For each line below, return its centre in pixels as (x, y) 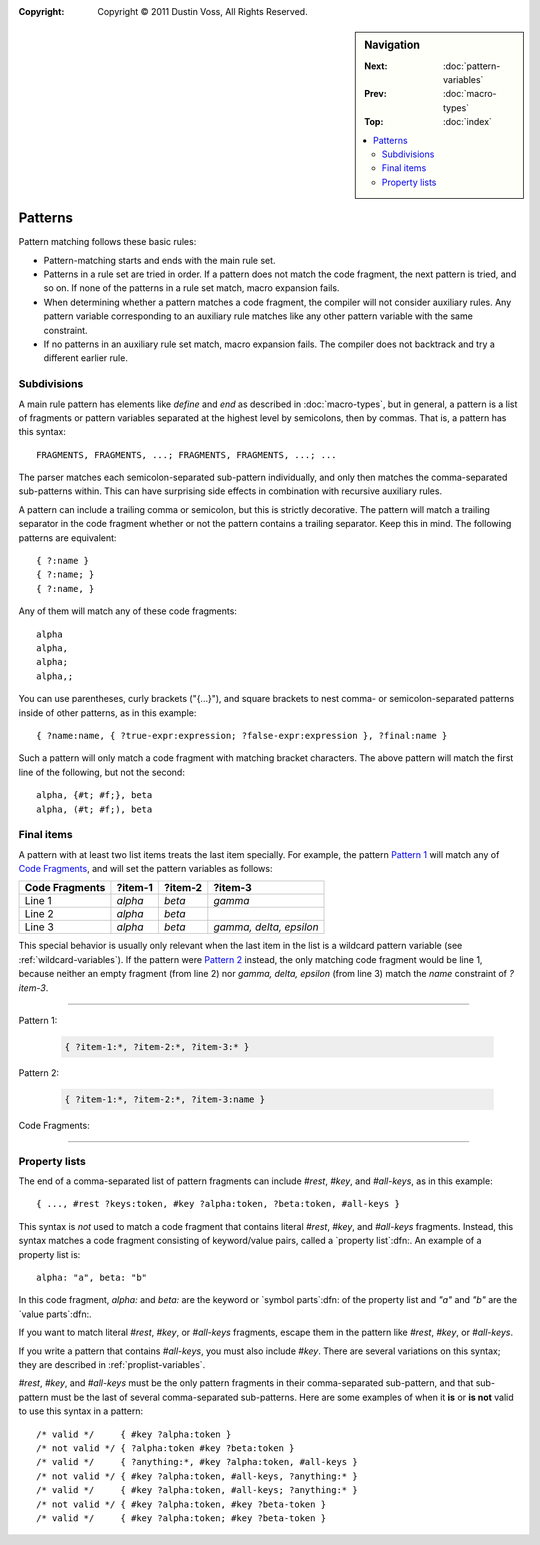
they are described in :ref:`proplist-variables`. (112, 1364)
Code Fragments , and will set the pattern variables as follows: (145, 869)
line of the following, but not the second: (101, 772)
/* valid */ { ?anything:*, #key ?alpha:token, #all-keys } (197, 1462)
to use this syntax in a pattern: (81, 1411)
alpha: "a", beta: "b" (92, 1278)
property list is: (49, 1254)
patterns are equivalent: (67, 537)
